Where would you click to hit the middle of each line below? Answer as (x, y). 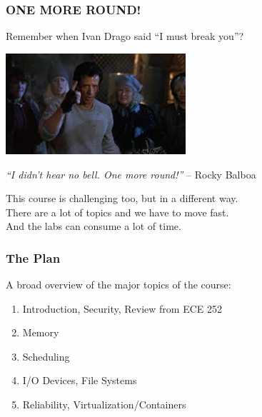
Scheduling (46, 356)
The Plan (33, 257)
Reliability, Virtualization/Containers (104, 405)
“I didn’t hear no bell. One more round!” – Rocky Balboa (131, 174)
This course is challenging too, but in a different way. (122, 198)
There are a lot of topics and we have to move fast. (117, 212)
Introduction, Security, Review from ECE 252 (122, 308)
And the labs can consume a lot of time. (94, 226)
